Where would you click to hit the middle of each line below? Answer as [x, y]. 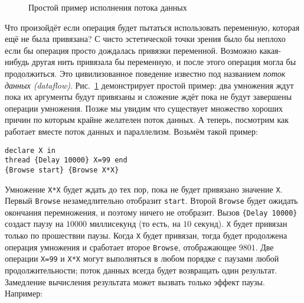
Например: [24, 293]
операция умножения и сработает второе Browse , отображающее [121, 247]
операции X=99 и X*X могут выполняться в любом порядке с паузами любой [142, 258]
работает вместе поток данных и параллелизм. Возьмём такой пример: [131, 131]
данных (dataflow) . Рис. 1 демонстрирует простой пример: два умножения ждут [149, 85]
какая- [270, 50]
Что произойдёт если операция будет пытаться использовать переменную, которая [152, 27]
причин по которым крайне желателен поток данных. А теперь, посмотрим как [147, 120]
